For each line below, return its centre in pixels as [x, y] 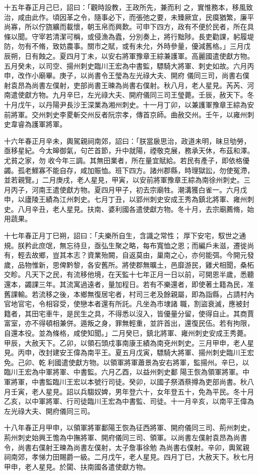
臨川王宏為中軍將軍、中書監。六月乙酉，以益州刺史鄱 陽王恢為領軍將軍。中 [127, 372]
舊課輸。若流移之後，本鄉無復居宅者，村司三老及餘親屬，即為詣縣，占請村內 [129, 294]
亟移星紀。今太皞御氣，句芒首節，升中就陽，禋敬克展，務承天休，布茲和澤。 [129, 150]
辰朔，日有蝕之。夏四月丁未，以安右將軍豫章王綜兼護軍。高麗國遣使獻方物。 [129, 55]
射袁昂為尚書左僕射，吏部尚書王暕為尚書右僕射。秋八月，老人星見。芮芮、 [126, 85]
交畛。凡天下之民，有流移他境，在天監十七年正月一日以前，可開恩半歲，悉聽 [129, 274]
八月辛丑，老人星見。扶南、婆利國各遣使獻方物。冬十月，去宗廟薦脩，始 [136, 209]
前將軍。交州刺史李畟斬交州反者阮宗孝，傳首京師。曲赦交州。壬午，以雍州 [126, 114]
